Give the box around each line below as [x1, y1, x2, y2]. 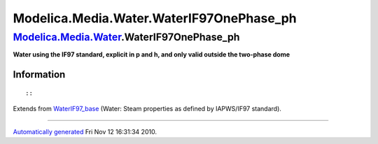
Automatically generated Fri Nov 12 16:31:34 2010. [13, 127, 157, 136]
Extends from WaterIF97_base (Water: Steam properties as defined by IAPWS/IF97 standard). [13, 105, 281, 113]
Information [13, 69, 66, 80]
